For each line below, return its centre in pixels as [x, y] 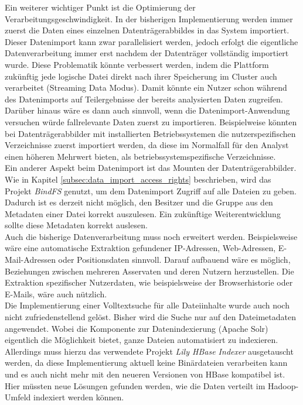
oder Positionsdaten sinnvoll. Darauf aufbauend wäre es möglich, [174, 260]
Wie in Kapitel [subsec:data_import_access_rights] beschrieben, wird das [138, 179]
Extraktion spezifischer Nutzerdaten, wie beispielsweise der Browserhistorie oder [149, 282]
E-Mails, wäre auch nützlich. [56, 294]
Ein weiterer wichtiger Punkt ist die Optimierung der [100, 7]
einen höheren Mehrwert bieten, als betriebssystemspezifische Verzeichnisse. [140, 156]
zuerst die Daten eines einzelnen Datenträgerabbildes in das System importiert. [147, 30]
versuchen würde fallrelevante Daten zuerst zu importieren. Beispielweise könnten [151, 121]
